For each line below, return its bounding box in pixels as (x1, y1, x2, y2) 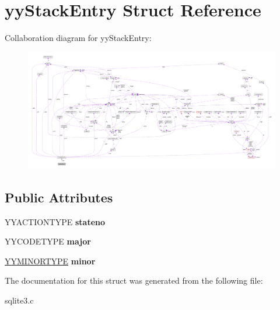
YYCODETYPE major (5, 235, 91, 247)
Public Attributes (5, 188, 113, 206)
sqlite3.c (5, 294, 34, 306)
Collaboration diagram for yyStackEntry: (5, 32, 152, 44)
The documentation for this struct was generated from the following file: (5, 274, 263, 287)
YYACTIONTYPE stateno (5, 215, 106, 228)
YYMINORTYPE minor (5, 254, 96, 267)
